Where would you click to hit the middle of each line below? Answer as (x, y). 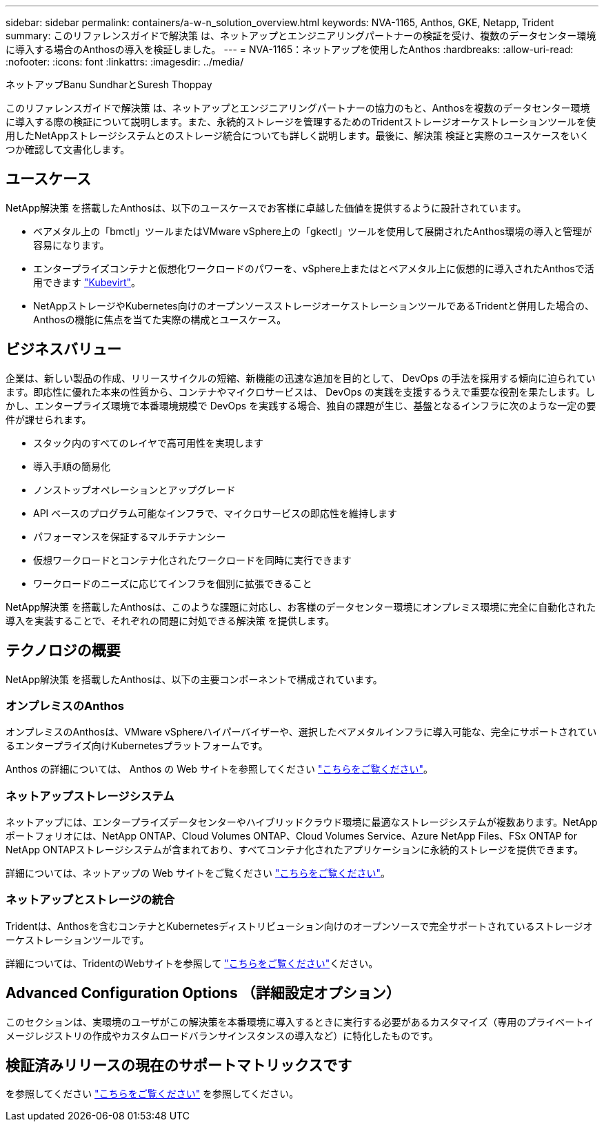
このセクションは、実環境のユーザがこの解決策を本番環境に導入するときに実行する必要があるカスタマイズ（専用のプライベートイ (300, 1022)
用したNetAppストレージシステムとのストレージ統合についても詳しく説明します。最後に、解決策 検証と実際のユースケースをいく (298, 135)
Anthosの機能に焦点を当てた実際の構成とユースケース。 (160, 319)
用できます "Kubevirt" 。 (87, 282)
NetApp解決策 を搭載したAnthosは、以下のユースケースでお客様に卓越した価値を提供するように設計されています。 (266, 207)
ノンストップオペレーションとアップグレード (134, 489)
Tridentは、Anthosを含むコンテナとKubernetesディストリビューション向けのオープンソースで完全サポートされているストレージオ (299, 926)
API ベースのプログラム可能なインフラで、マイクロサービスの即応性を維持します (215, 513)
